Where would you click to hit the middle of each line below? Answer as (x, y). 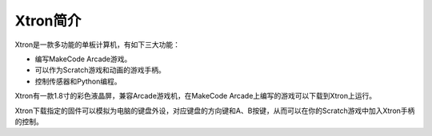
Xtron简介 (48, 21)
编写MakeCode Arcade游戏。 (83, 59)
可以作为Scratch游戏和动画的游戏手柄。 (100, 70)
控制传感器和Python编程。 (78, 81)
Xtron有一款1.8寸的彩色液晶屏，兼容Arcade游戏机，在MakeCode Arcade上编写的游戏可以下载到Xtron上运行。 (195, 96)
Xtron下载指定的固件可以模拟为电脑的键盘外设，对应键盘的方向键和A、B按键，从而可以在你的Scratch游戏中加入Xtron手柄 (215, 111)
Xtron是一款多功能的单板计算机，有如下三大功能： (97, 45)
